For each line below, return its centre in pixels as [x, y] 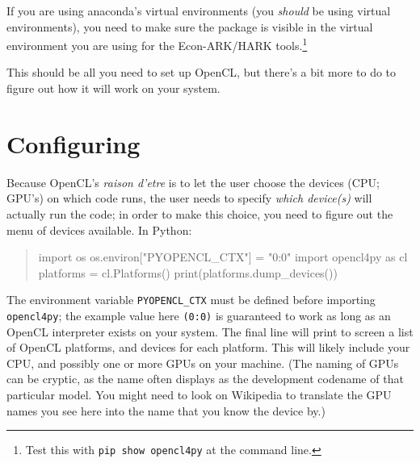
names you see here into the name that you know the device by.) [166, 410]
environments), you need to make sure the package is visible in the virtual [190, 26]
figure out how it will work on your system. [113, 88]
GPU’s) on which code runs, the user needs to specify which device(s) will [189, 198]
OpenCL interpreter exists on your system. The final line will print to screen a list [210, 331]
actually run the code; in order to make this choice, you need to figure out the [200, 213]
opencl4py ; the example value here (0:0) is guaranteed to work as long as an [199, 315]
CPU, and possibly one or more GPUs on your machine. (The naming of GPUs [203, 363]
